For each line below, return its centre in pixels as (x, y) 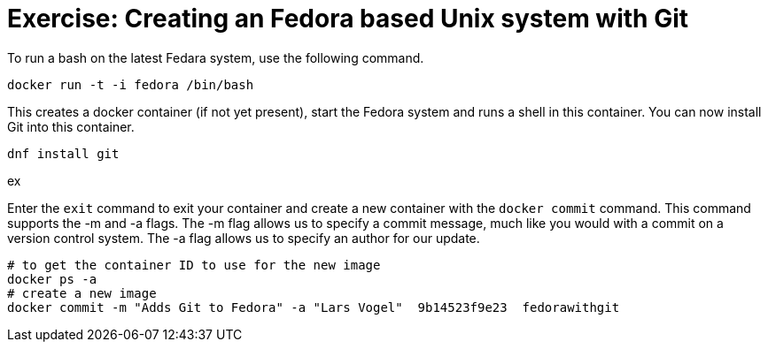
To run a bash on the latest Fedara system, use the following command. (216, 57)
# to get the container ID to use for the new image (194, 265)
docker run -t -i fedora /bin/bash (131, 84)
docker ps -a (52, 279)
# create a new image (82, 293)
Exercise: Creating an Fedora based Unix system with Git (348, 19)
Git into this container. (71, 126)
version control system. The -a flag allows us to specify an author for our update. (244, 238)
